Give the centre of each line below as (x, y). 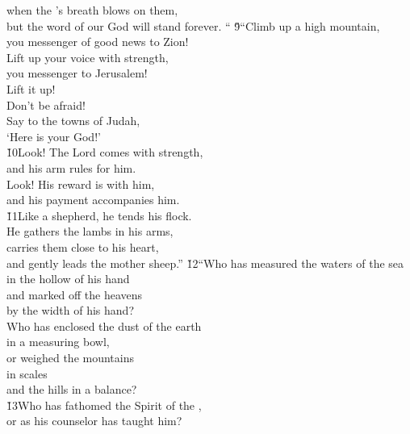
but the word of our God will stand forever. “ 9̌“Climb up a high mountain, (193, 25)
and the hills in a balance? (72, 389)
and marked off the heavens (75, 294)
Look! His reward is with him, (81, 184)
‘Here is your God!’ (54, 136)
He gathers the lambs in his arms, (90, 231)
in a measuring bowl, (58, 342)
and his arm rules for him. (71, 167)
